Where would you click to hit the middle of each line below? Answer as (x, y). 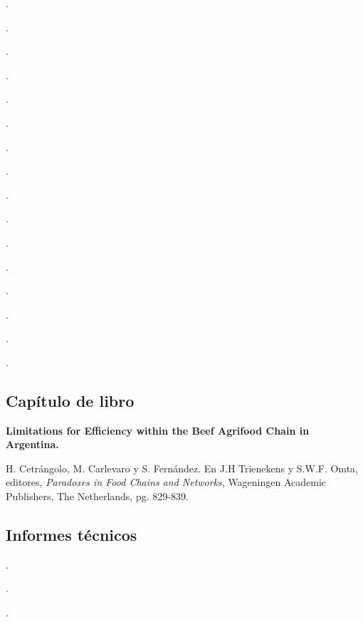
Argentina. (32, 444)
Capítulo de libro (70, 400)
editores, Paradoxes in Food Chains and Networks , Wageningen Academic (166, 482)
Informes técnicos (72, 535)
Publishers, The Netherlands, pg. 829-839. (97, 496)
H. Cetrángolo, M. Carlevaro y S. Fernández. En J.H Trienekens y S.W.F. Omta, (182, 468)
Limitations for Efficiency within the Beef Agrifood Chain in (158, 430)
